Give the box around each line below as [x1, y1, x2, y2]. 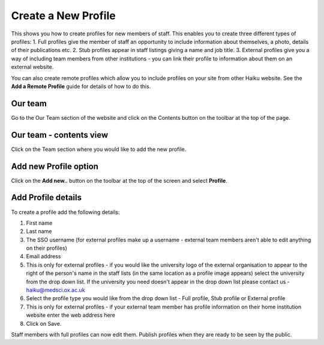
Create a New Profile [11, 9, 116, 22]
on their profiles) [26, 244, 67, 252]
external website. [11, 63, 54, 71]
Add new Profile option [11, 161, 99, 171]
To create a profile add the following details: [11, 208, 120, 216]
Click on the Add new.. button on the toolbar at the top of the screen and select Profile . [11, 177, 227, 184]
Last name [26, 228, 52, 235]
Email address [26, 253, 61, 260]
